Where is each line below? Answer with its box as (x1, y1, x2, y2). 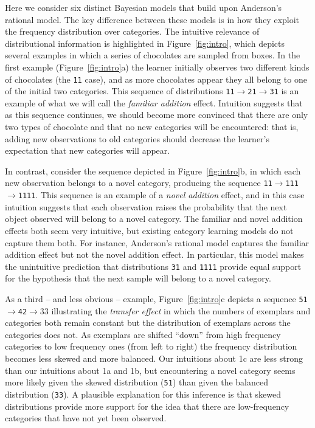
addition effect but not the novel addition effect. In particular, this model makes (5, 248, 304, 261)
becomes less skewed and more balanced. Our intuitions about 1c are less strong (5, 352, 303, 365)
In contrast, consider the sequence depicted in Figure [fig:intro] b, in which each (5, 164, 301, 177)
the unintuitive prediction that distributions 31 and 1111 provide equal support (5, 260, 302, 272)
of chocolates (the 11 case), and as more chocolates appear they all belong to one (5, 72, 307, 85)
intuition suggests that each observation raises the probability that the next (5, 200, 287, 213)
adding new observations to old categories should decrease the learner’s (5, 132, 270, 145)
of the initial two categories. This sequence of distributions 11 (5, 85, 235, 97)
